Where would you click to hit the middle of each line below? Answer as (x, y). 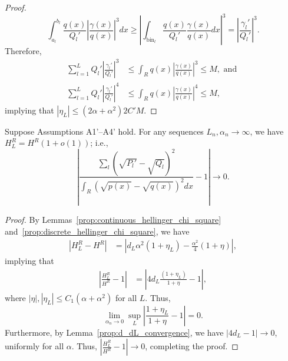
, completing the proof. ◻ (192, 346)
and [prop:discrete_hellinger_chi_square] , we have (97, 231)
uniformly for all (34, 346)
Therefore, (23, 51)
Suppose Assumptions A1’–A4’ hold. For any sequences (104, 131)
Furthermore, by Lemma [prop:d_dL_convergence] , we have (114, 332)
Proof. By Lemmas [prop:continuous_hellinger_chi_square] (113, 219)
